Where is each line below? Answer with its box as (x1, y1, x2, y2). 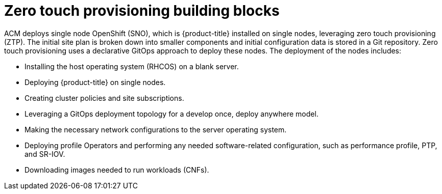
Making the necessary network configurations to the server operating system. (24, 125, 287, 134)
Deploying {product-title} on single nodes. (24, 77, 166, 87)
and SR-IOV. (24, 149, 65, 158)
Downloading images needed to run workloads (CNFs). (24, 165, 209, 174)
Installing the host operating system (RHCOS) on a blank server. (24, 62, 239, 71)
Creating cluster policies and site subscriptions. (24, 93, 184, 102)
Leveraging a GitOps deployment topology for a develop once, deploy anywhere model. (24, 109, 318, 118)
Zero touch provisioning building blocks (4, 2, 280, 19)
